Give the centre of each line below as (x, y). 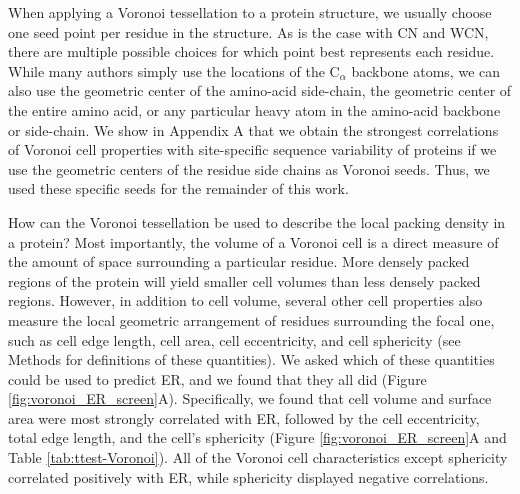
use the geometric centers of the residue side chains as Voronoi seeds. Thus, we (249, 168)
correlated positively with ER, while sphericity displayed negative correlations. (248, 476)
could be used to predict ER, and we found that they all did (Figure (217, 378)
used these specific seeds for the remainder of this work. (178, 188)
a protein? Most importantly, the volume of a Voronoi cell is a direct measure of (253, 241)
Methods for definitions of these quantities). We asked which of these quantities (251, 359)
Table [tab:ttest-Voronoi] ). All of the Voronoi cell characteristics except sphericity (258, 457)
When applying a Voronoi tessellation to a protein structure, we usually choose (250, 12)
